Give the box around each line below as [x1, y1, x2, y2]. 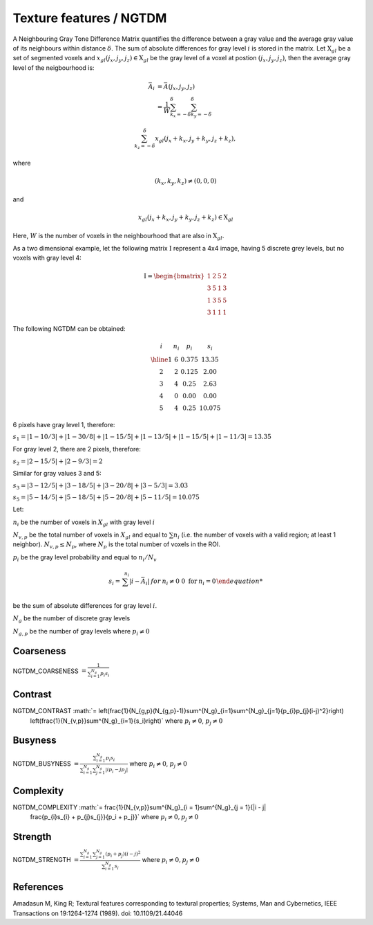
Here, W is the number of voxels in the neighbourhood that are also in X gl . [12, 231, 224, 242]
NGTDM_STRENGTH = [12, 856, 79, 864]
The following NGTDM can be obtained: [12, 325, 126, 333]
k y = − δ [191, 111, 212, 119]
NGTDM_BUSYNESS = [12, 759, 79, 768]
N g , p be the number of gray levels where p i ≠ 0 [12, 627, 150, 637]
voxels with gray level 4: [12, 253, 82, 262]
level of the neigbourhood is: [12, 63, 95, 72]
